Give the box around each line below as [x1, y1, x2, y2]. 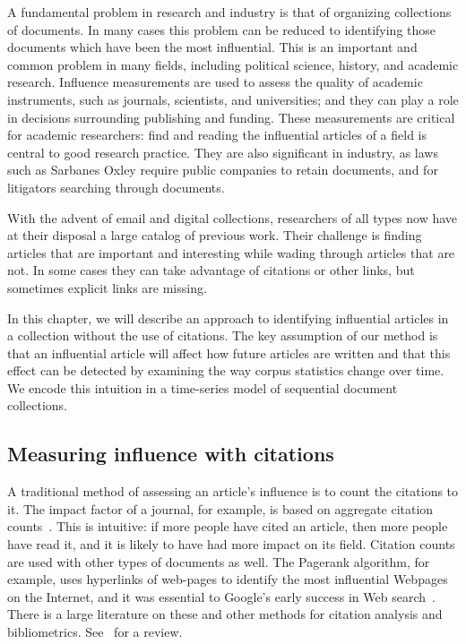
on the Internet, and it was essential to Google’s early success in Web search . [7, 587, 436, 605]
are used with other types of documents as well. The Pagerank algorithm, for [7, 552, 430, 571]
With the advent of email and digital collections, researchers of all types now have [7, 208, 458, 227]
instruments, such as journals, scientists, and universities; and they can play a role [7, 90, 459, 108]
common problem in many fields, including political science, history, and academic [7, 55, 459, 73]
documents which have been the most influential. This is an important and [7, 38, 418, 56]
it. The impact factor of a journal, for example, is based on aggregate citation [7, 499, 434, 518]
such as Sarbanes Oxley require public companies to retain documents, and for [7, 160, 438, 179]
